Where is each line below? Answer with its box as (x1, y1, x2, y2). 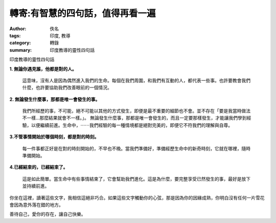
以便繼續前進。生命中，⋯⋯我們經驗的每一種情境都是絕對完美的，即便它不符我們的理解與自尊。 (31, 122, 233, 128)
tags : (9, 32, 21, 38)
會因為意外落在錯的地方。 (9, 202, 63, 208)
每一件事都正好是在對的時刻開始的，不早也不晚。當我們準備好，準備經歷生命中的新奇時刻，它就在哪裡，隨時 (22, 145, 250, 151)
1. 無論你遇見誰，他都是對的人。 (9, 65, 77, 72)
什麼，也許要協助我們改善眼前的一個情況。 (22, 84, 112, 91)
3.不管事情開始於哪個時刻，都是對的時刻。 (9, 133, 99, 140)
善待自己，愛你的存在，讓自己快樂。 (9, 211, 86, 217)
